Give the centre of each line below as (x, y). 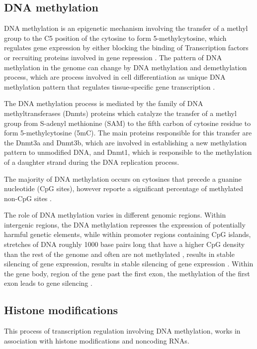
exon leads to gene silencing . (48, 283)
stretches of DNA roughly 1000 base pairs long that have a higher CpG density (125, 244)
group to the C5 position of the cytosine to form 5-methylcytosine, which (115, 38)
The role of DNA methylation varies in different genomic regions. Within (115, 215)
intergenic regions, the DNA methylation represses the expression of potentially (125, 224)
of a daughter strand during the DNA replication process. (92, 162)
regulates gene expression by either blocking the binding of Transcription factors (126, 48)
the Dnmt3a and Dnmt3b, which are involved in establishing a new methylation (126, 142)
